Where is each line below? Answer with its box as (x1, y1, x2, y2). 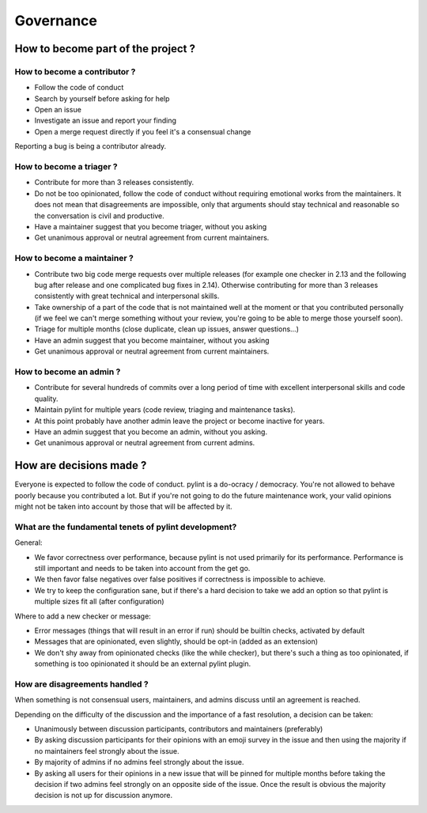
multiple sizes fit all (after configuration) (34, 597, 165, 607)
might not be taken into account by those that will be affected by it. (14, 502, 232, 512)
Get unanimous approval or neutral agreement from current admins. (34, 438, 255, 448)
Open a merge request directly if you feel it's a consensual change (34, 127, 251, 136)
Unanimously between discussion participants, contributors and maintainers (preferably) (34, 724, 323, 733)
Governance (14, 12, 98, 29)
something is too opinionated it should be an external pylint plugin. (34, 659, 251, 668)
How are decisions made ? (14, 459, 147, 472)
